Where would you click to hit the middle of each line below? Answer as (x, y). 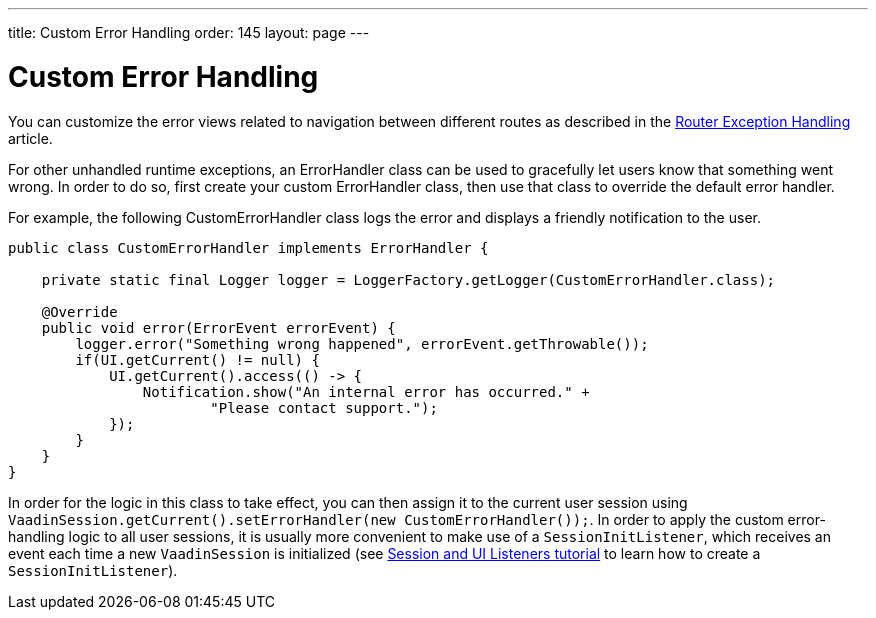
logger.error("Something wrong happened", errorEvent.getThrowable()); (362, 343)
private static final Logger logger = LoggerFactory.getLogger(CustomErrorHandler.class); (408, 279)
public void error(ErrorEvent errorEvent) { (218, 327)
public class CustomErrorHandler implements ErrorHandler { (248, 247)
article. (30, 138)
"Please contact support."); (324, 407)
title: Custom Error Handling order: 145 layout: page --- (189, 32)
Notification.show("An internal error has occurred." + (366, 391)
